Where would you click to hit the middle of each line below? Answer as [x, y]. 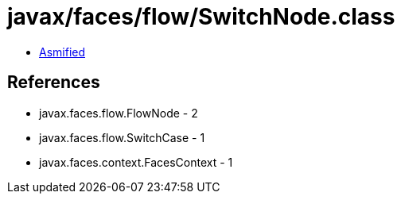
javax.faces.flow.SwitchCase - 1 [122, 137]
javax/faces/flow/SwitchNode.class [201, 17]
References [54, 83]
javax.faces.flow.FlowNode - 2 [119, 113]
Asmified [62, 52]
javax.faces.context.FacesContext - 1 [136, 162]
